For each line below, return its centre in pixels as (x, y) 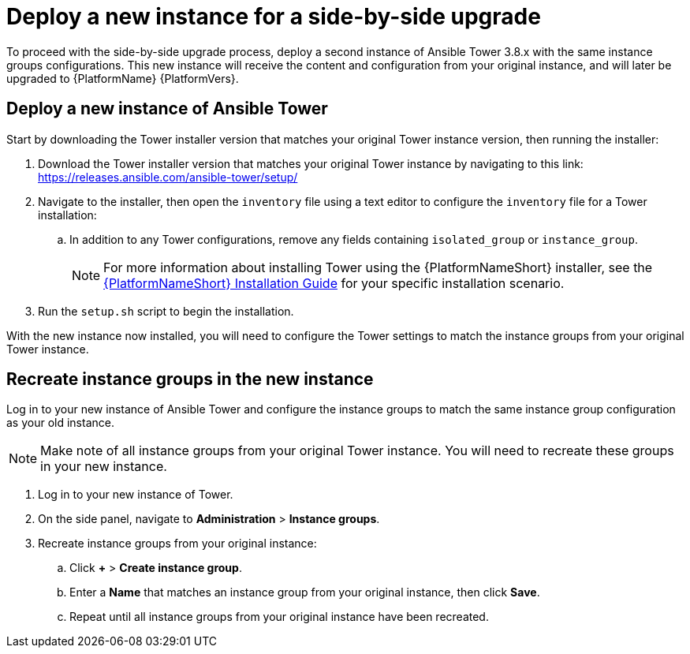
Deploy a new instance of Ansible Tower (167, 109)
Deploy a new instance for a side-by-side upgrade (274, 17)
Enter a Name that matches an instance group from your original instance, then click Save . (305, 592)
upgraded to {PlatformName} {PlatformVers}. (123, 78)
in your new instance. (104, 467)
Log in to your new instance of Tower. (136, 495)
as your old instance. (60, 423)
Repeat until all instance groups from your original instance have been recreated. (279, 617)
